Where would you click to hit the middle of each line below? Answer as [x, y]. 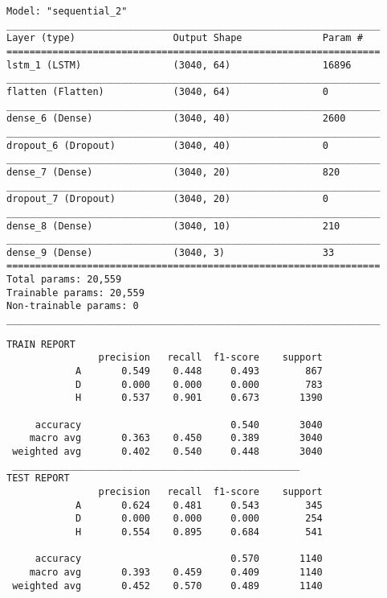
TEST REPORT [38, 478]
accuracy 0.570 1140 [179, 559]
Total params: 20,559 [64, 280]
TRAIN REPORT [41, 344]
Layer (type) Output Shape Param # [185, 38]
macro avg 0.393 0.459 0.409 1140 [176, 572]
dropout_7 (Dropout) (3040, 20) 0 [167, 199]
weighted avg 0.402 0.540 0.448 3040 [167, 452]
